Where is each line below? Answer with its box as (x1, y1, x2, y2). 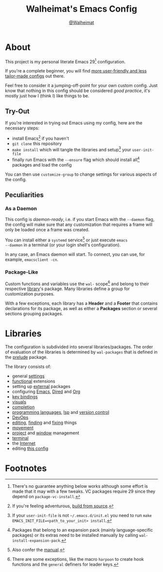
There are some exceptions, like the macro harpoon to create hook (12, 556, 144, 562)
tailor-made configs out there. (5, 73, 65, 79)
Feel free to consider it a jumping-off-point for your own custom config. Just (5, 83, 158, 89)
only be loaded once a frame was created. (5, 226, 90, 232)
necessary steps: (5, 125, 40, 131)
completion (12, 404, 35, 410)
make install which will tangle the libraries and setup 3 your (12, 146, 131, 152)
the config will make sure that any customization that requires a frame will (5, 221, 153, 227)
